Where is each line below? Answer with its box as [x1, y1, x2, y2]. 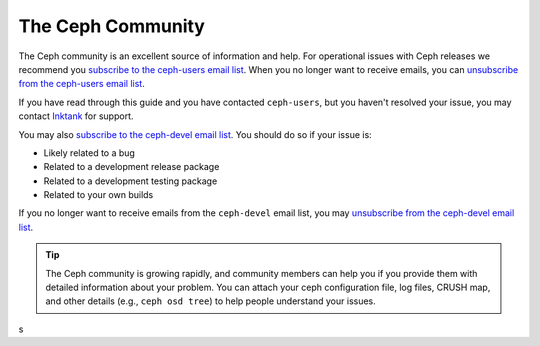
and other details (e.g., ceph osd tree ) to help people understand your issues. [45, 295, 377, 307]
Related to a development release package [43, 161, 220, 173]
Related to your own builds [43, 189, 154, 201]
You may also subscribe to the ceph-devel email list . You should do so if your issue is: [18, 128, 372, 140]
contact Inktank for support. [18, 110, 134, 122]
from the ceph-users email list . [18, 78, 145, 90]
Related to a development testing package [43, 175, 218, 187]
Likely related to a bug [43, 146, 135, 159]
